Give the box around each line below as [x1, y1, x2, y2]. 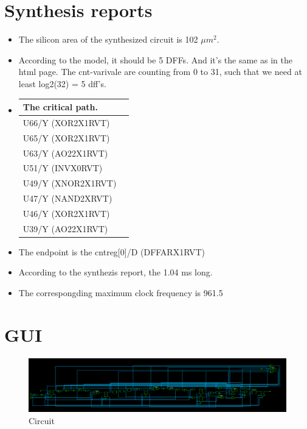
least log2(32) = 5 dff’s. [18, 77, 106, 90]
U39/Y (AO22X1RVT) [22, 222, 108, 235]
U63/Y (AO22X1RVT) [22, 146, 108, 159]
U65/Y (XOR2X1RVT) [22, 131, 110, 144]
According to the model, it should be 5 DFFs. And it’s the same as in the [18, 53, 292, 66]
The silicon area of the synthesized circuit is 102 [18, 33, 198, 46]
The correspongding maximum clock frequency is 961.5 [18, 286, 223, 299]
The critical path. [22, 101, 98, 113]
